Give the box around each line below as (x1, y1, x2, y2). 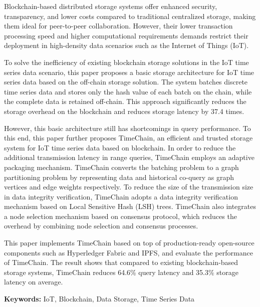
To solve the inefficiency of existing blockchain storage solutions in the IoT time (4, 56, 249, 67)
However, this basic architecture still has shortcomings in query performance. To (4, 122, 251, 133)
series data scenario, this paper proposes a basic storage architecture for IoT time (4, 66, 254, 77)
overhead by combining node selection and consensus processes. (4, 220, 198, 231)
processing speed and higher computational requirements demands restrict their (4, 30, 248, 40)
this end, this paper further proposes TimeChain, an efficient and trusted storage (4, 132, 253, 143)
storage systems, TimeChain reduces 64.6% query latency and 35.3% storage (4, 266, 239, 277)
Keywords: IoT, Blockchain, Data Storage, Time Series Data (4, 293, 195, 304)
